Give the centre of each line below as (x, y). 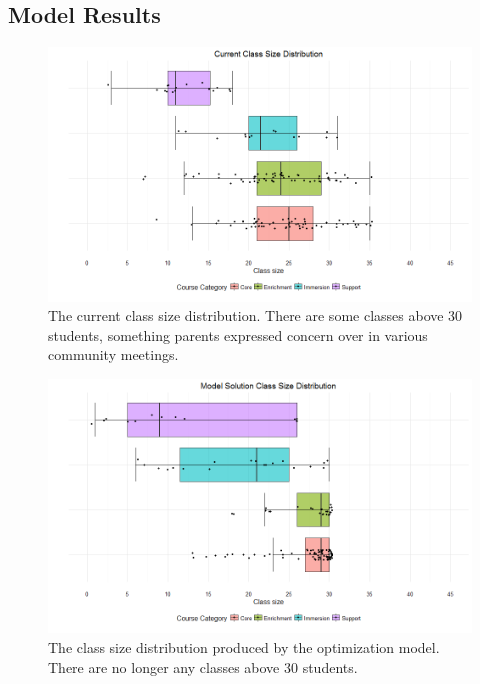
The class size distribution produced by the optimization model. (244, 646)
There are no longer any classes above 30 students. (203, 666)
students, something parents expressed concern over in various (238, 334)
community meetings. (113, 354)
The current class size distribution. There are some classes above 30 (255, 315)
